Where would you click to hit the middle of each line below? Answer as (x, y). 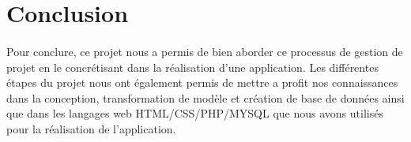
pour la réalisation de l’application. (91, 128)
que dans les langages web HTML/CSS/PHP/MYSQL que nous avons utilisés (195, 113)
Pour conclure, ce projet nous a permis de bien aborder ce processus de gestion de (205, 51)
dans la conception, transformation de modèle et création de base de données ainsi (205, 97)
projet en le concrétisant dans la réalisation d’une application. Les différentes (192, 67)
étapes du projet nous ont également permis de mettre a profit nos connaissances (202, 82)
